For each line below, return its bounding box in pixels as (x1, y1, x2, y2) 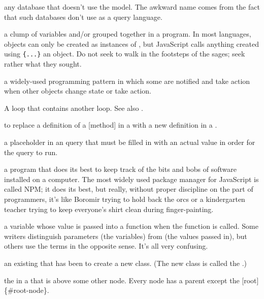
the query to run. (4, 146, 58, 157)
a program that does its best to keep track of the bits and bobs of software (4, 164, 237, 174)
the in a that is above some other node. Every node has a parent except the (4, 275, 240, 285)
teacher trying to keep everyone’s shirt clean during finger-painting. (4, 203, 214, 214)
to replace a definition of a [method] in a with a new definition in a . (4, 119, 217, 130)
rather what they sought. (4, 58, 82, 69)
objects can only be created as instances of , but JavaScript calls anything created (4, 38, 259, 49)
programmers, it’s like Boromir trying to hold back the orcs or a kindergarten (4, 193, 245, 204)
